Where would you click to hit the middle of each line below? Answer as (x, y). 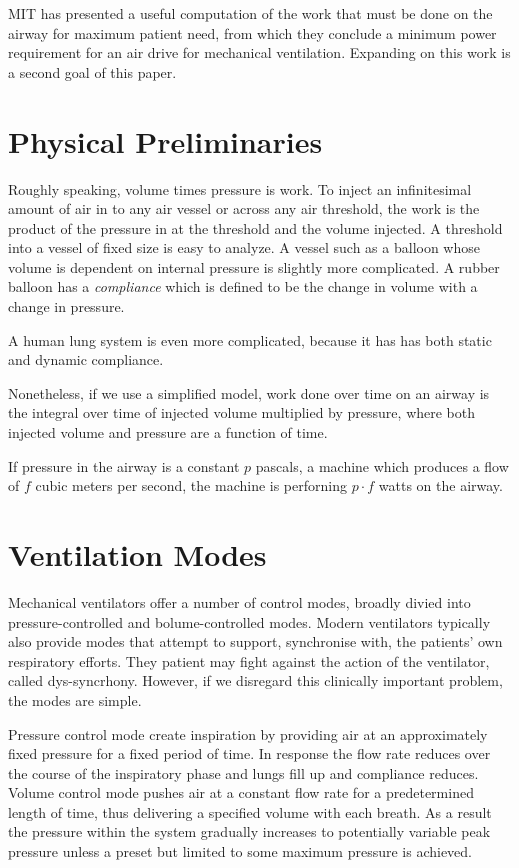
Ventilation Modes (137, 554)
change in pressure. (66, 306)
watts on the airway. (440, 485)
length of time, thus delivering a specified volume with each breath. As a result (250, 811)
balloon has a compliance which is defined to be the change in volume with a (243, 286)
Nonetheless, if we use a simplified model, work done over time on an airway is (249, 392)
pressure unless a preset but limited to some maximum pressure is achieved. (240, 851)
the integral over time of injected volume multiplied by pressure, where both (242, 412)
